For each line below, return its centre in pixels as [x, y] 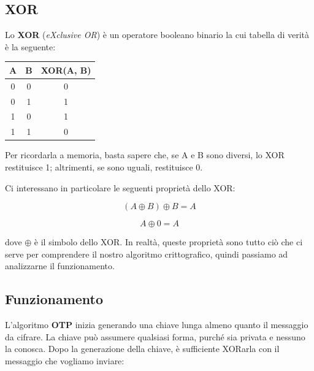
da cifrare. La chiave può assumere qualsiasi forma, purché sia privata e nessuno [155, 336]
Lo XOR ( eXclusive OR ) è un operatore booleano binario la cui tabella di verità [157, 35]
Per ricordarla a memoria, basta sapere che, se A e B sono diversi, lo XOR [145, 155]
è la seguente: [30, 46]
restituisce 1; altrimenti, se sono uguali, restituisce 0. [104, 166]
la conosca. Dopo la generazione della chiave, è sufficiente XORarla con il [142, 349]
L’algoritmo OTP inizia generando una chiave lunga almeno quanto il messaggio [157, 325]
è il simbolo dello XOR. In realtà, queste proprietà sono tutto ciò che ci [168, 242]
